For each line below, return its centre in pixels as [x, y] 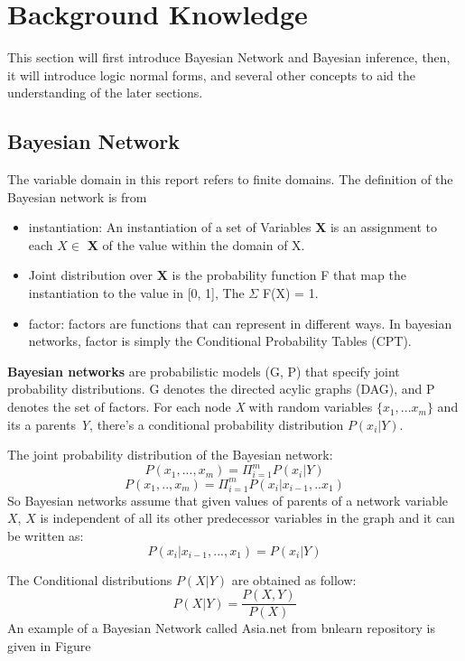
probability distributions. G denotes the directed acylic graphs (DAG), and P [221, 389]
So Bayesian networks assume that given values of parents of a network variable [228, 500]
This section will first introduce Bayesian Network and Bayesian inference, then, [229, 57]
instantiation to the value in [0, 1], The [136, 293]
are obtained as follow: [294, 579]
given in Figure [49, 645]
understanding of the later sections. [105, 93]
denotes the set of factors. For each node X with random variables [190, 407]
